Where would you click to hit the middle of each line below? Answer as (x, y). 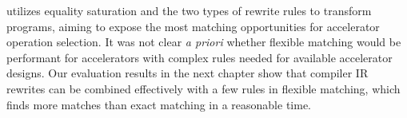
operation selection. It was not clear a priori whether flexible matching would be (204, 42)
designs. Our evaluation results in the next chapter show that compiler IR (188, 73)
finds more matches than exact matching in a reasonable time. (159, 104)
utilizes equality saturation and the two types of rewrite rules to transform (189, 10)
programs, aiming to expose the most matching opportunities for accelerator (193, 26)
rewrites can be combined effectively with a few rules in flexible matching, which (203, 88)
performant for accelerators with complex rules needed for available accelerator (200, 57)
